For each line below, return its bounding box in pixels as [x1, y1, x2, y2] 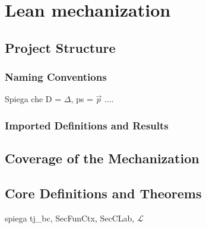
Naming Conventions [5, 69, 107, 84]
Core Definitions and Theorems [5, 183, 202, 202]
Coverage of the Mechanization [5, 149, 199, 167]
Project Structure [5, 38, 116, 56]
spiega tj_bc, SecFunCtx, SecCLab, [5, 211, 135, 224]
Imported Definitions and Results [5, 118, 169, 132]
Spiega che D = [5, 93, 62, 105]
